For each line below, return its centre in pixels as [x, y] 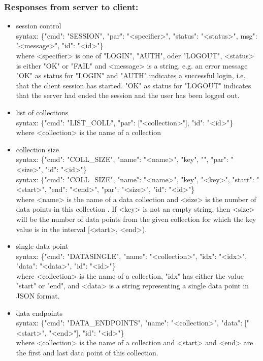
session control [39, 26]
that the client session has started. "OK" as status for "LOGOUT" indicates [134, 85]
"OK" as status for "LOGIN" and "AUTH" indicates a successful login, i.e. [131, 75]
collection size [37, 149]
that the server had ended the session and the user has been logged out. [128, 95]
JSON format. [38, 296]
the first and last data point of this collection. [87, 353]
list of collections [42, 112]
